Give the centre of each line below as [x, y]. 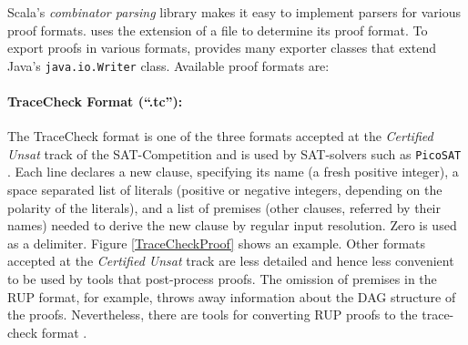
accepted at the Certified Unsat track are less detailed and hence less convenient [231, 261]
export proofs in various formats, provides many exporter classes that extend [222, 48]
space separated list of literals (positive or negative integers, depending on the [225, 190]
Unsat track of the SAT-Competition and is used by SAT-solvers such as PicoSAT [234, 153]
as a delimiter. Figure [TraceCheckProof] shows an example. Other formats [217, 243]
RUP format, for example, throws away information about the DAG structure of [232, 296]
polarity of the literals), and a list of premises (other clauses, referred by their [224, 207]
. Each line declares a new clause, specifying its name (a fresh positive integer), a [233, 172]
